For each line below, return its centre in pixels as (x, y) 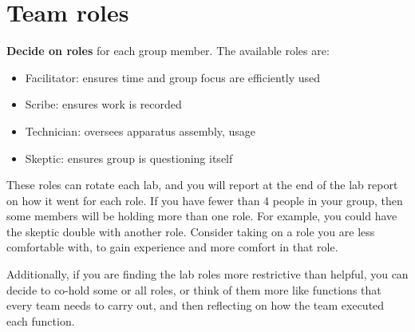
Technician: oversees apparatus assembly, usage (140, 130)
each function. (41, 320)
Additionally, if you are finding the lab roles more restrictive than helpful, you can (207, 274)
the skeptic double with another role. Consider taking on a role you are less (191, 231)
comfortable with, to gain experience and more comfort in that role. (172, 247)
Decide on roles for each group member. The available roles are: (168, 51)
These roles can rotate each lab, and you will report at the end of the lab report (202, 185)
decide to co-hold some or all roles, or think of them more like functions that (194, 289)
